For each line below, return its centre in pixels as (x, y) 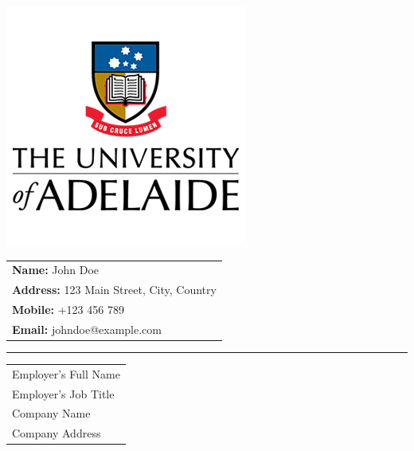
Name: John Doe (56, 270)
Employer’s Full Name (66, 373)
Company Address (57, 433)
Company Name (51, 413)
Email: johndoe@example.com (87, 329)
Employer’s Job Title (63, 393)
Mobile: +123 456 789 (68, 310)
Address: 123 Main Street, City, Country (114, 290)
